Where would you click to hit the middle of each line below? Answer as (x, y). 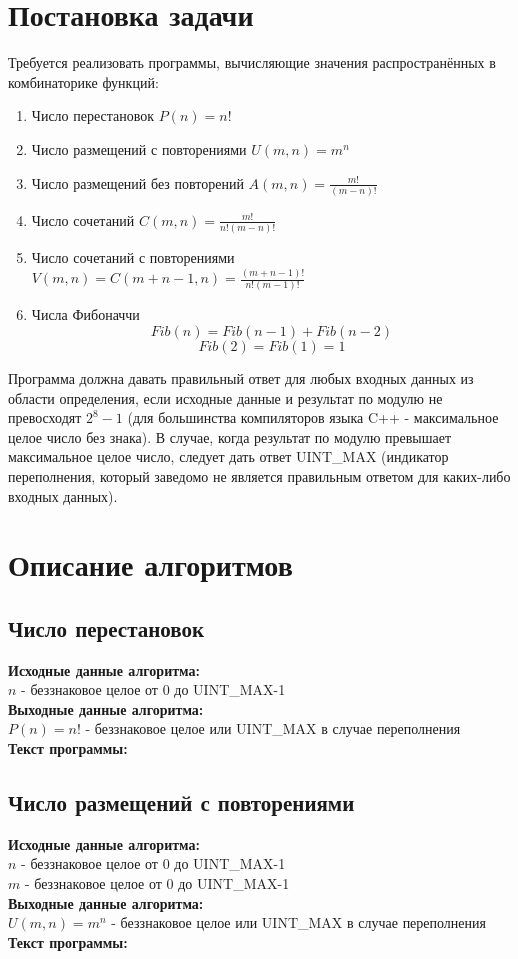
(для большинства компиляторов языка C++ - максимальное (313, 417)
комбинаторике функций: (83, 81)
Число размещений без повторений (137, 182)
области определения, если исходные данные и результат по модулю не (225, 397)
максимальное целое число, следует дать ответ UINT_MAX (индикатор (228, 456)
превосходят (45, 417)
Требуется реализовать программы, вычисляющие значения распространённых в (252, 62)
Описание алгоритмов (150, 564)
